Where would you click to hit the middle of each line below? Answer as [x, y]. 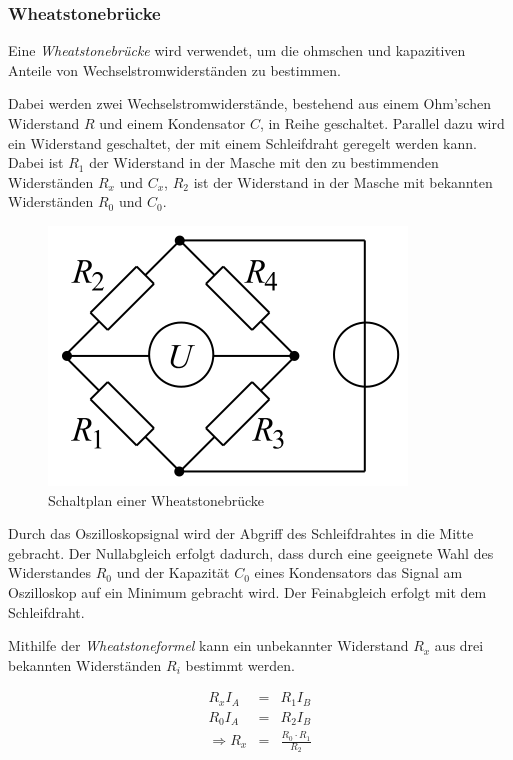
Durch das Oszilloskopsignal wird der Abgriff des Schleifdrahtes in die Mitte [241, 533]
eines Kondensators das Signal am [358, 572]
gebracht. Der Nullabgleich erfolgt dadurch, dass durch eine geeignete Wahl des [251, 552]
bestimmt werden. [240, 664]
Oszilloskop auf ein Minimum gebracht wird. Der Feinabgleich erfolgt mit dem [247, 591]
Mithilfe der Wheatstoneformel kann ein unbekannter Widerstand [208, 645]
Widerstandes [50, 572]
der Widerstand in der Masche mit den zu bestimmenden [264, 162]
